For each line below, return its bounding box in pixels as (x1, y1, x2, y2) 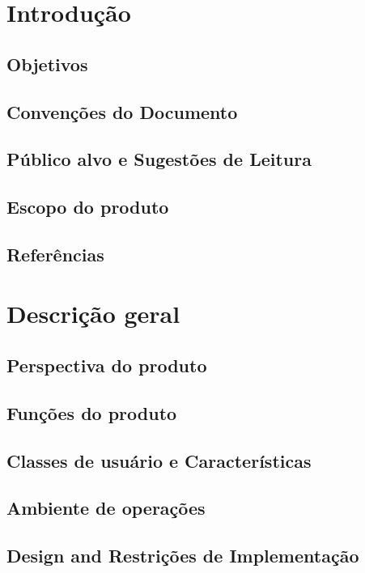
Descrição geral (6, 297, 180, 330)
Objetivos (6, 51, 88, 76)
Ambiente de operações (6, 495, 206, 520)
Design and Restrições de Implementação (6, 543, 359, 568)
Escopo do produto (6, 194, 169, 219)
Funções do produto (6, 400, 177, 425)
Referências (6, 241, 104, 266)
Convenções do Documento (6, 99, 238, 124)
